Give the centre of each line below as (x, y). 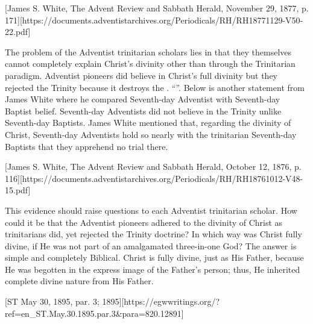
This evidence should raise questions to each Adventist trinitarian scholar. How (151, 210)
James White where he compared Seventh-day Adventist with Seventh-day (143, 99)
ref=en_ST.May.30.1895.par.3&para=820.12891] (94, 313)
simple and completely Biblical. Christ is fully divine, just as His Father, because (154, 257)
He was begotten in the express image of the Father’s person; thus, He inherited (153, 269)
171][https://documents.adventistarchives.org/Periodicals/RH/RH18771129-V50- (154, 20)
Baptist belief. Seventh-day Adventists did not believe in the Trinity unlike (143, 111)
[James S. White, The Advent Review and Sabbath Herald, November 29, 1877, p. (157, 8)
